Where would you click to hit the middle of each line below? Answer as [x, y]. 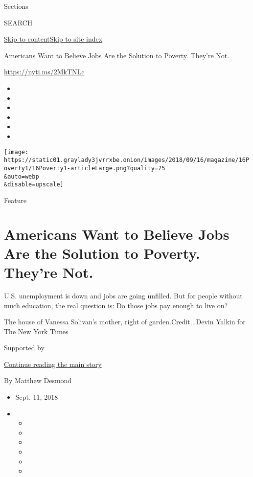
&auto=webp [22, 176]
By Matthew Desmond [38, 380]
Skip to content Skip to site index [53, 39]
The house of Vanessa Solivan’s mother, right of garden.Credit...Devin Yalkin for [125, 322]
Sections [16, 6]
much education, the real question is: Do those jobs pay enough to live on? [116, 305]
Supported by [24, 348]
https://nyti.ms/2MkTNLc [44, 72]
